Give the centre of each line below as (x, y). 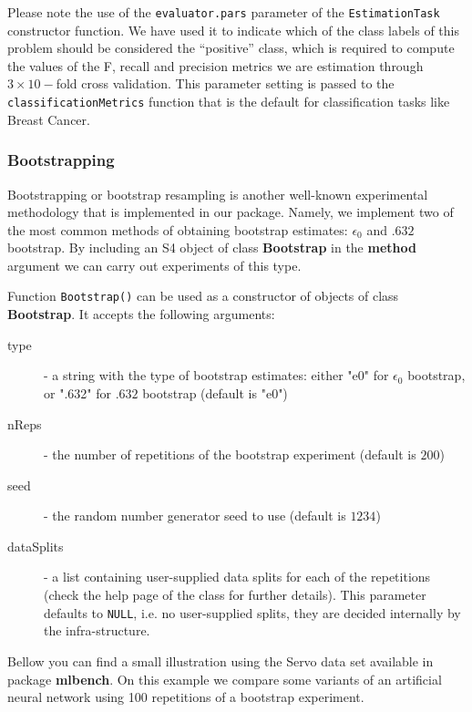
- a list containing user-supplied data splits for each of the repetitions (237, 577)
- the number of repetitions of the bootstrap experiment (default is (230, 454)
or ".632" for (77, 392)
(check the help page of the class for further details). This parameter (235, 595)
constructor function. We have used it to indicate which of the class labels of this (233, 30)
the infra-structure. (97, 630)
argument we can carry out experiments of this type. (154, 265)
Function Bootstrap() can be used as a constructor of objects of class (203, 296)
